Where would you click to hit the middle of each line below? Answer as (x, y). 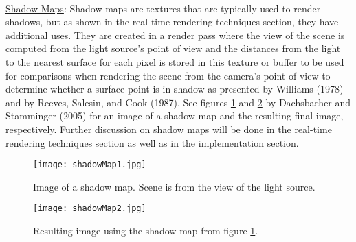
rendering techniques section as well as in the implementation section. (152, 142)
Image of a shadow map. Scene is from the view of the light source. (174, 186)
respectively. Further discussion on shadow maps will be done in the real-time (169, 129)
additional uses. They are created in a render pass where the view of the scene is (175, 35)
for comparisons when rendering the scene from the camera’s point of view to (168, 75)
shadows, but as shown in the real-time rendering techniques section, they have (172, 22)
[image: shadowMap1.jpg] (90, 165)
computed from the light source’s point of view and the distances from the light (173, 48)
